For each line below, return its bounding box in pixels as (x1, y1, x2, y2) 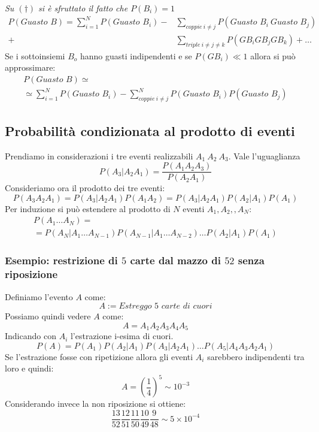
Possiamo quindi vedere (5, 310, 91, 322)
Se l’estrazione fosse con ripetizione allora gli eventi (5, 350, 193, 362)
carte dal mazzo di (130, 253, 221, 268)
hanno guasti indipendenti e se (80, 49, 192, 62)
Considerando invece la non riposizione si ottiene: (5, 397, 186, 410)
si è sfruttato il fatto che (38, 2, 128, 14)
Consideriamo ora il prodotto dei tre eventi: (5, 182, 165, 194)
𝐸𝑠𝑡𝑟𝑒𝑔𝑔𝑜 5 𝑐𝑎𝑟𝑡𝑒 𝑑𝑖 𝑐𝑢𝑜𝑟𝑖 (119, 302, 212, 311)
